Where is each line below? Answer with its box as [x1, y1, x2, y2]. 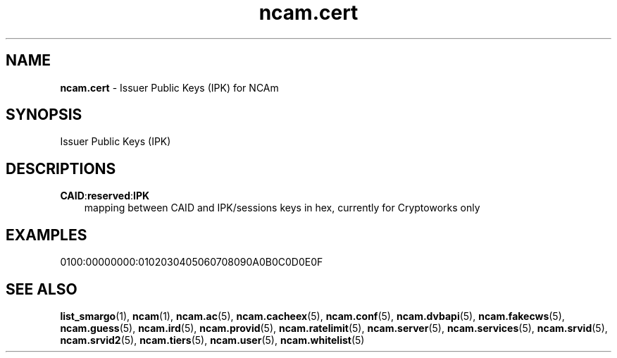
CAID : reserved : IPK [60, 190, 150, 202]
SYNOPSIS [6, 106, 82, 124]
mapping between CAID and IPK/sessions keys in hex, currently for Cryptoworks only [84, 202, 480, 214]
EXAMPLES [6, 226, 87, 244]
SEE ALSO [6, 280, 77, 298]
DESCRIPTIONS [6, 159, 116, 178]
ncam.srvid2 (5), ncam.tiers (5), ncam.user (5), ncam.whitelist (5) [60, 333, 365, 346]
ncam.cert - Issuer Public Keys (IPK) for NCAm [60, 81, 279, 94]
